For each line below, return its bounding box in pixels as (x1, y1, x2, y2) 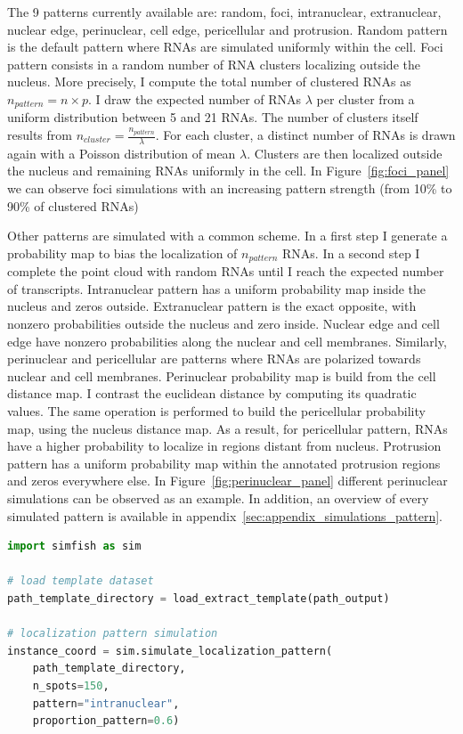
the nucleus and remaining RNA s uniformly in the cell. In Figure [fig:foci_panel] (7, 161, 450, 180)
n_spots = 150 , (32, 679, 110, 692)
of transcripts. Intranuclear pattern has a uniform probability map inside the (7, 279, 426, 298)
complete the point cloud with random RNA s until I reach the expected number (7, 262, 444, 281)
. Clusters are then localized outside (247, 143, 443, 162)
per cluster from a (316, 89, 415, 108)
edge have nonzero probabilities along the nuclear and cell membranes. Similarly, (7, 331, 447, 350)
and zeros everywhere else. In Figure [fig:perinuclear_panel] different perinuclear (7, 471, 448, 490)
